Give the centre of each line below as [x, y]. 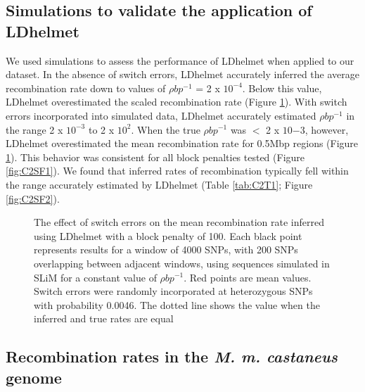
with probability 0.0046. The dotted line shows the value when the [177, 304]
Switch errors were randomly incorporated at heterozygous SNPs [173, 291]
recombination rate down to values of [86, 88]
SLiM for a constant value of [95, 277]
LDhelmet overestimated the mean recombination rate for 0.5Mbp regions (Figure [182, 143]
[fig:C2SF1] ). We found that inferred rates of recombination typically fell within [177, 171]
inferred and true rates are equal [104, 318]
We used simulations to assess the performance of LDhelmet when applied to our [180, 60]
